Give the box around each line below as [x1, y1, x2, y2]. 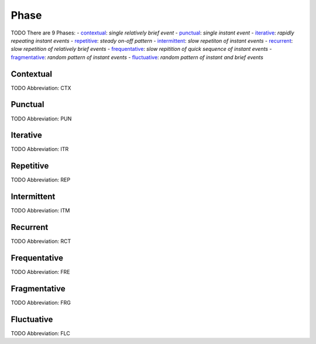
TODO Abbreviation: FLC [11, 329, 70, 336]
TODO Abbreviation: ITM [11, 207, 70, 214]
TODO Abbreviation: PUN [11, 115, 72, 122]
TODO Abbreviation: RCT [11, 238, 71, 245]
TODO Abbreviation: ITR [11, 146, 69, 153]
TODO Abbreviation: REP [11, 176, 70, 184]
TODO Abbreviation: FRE [11, 269, 70, 276]
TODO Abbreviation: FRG [11, 299, 71, 306]
